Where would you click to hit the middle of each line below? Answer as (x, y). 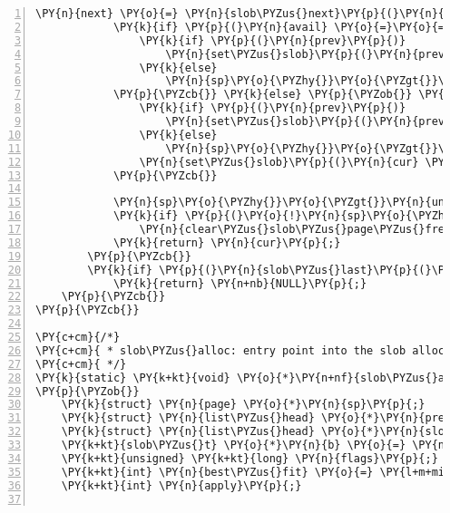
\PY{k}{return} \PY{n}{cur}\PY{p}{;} (227, 242)
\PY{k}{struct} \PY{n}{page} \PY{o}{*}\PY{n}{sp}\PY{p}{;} (243, 405)
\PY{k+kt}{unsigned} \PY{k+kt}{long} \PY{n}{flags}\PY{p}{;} (249, 458)
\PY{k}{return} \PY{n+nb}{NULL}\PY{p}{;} (240, 283)
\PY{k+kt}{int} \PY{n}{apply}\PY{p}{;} (181, 485)
